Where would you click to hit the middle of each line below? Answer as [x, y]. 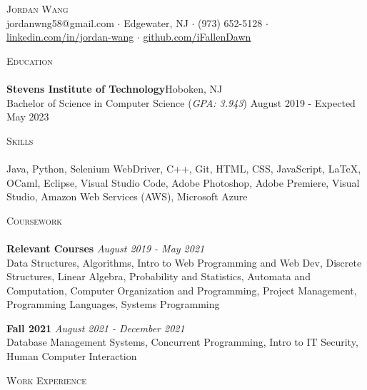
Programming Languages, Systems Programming [113, 304]
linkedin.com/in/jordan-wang [70, 37]
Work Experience [46, 380]
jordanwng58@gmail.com [60, 22]
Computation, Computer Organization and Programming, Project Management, [182, 290]
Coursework [35, 220]
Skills [20, 140]
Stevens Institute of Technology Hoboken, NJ [115, 88]
